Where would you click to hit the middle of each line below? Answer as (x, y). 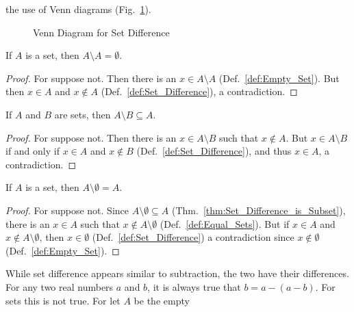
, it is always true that (194, 286)
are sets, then (83, 114)
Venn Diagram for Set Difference (101, 32)
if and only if (33, 151)
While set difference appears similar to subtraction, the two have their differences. (177, 273)
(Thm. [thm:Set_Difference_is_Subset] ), (259, 210)
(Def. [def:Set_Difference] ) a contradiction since (193, 237)
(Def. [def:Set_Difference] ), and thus (214, 151)
